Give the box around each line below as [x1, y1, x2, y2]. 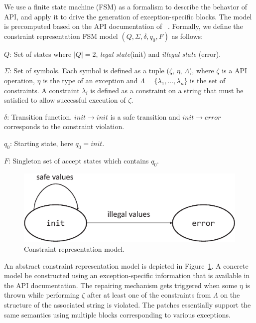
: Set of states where [9, 48, 72, 59]
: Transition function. [7, 111, 72, 122]
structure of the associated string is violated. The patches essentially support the [4, 299, 251, 310]
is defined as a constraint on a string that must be [90, 85, 244, 95]
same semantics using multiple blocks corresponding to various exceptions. [4, 309, 231, 320]
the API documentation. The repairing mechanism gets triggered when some [4, 280, 238, 290]
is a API [222, 65, 247, 76]
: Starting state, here [9, 138, 73, 148]
